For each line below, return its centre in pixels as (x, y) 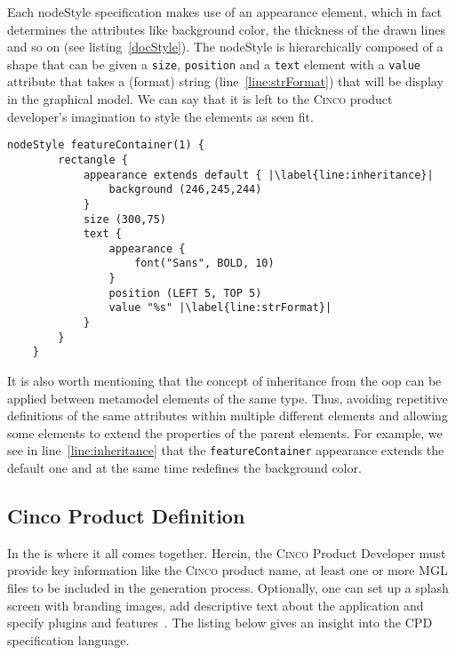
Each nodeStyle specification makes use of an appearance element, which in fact (224, 12)
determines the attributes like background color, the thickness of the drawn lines (226, 29)
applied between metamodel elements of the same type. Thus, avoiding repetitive (228, 398)
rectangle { (93, 160)
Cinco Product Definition (126, 516)
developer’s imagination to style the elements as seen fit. (160, 116)
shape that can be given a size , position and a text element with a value (214, 64)
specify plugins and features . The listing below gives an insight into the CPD (220, 623)
